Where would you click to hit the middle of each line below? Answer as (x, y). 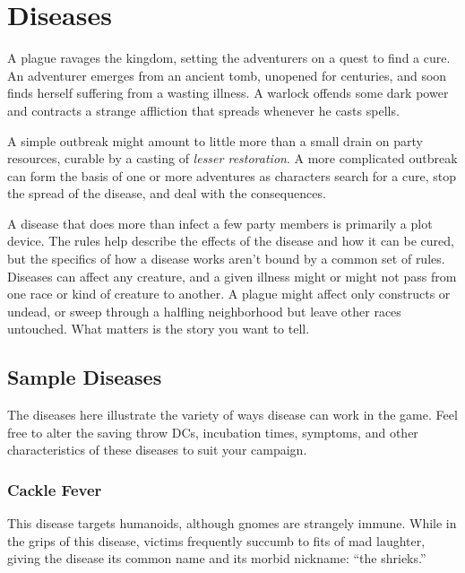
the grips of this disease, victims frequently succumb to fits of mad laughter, (216, 540)
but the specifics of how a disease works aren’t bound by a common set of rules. (226, 259)
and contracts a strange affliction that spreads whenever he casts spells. (203, 110)
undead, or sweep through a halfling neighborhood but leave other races (204, 311)
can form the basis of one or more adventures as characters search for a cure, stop (232, 175)
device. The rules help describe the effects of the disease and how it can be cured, (231, 241)
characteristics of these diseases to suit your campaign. (157, 450)
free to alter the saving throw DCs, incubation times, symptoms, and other (213, 432)
